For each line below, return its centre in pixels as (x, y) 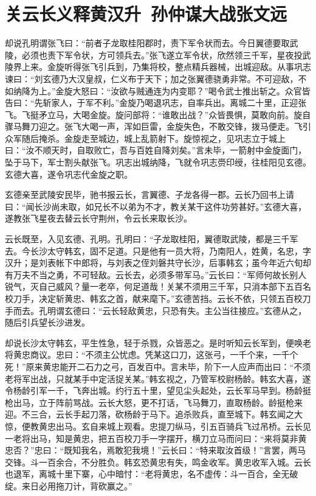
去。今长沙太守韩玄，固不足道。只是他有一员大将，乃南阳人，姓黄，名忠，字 (158, 250)
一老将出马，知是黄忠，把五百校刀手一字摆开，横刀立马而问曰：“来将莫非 (152, 438)
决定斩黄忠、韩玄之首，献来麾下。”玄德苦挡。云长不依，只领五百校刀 (175, 298)
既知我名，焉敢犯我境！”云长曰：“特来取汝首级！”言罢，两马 (185, 450)
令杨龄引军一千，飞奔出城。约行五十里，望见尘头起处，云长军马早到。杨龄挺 (158, 390)
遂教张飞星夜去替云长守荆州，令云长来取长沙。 (98, 218)
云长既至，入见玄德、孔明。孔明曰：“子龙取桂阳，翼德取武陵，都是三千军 (152, 239)
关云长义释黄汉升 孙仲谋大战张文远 (146, 14)
